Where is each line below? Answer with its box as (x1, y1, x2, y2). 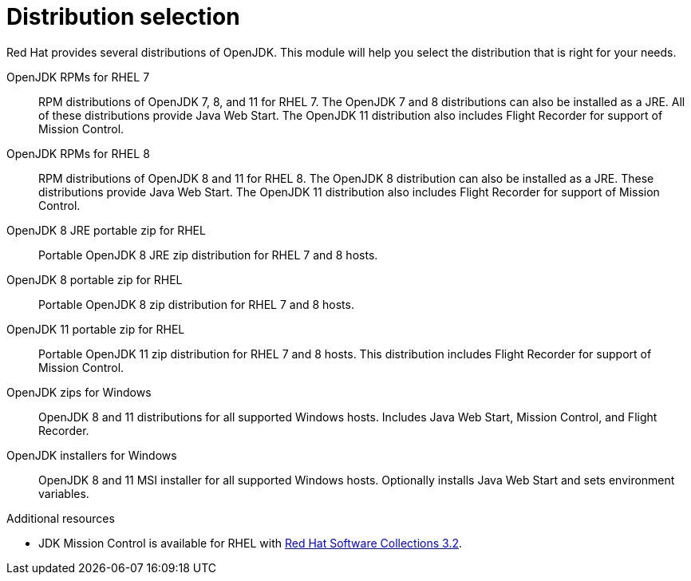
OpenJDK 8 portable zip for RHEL (6, 272, 183, 287)
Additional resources (6, 511, 115, 525)
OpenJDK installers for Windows (6, 448, 177, 462)
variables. (38, 486, 89, 500)
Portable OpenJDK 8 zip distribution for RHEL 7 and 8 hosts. (38, 297, 354, 311)
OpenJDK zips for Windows (6, 385, 152, 399)
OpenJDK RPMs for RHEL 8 (6, 146, 150, 160)
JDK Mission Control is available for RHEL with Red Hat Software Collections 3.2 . (38, 536, 462, 550)
